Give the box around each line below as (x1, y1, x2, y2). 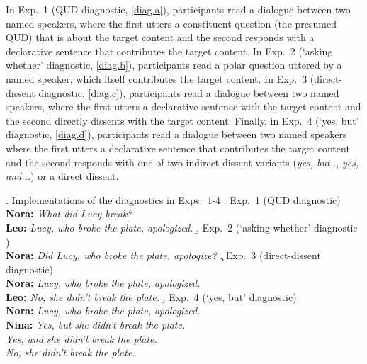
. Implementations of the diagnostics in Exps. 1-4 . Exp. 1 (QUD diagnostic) (6, 192, 341, 207)
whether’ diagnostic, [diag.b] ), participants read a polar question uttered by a (6, 57, 342, 72)
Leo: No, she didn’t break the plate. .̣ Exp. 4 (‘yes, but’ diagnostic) (6, 289, 297, 304)
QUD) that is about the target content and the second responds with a (6, 30, 315, 45)
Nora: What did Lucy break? (6, 206, 132, 221)
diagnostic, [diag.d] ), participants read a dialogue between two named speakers (6, 127, 347, 142)
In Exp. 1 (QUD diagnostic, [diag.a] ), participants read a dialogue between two (6, 2, 351, 16)
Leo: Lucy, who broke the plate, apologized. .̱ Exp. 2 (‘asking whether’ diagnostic (6, 220, 358, 234)
